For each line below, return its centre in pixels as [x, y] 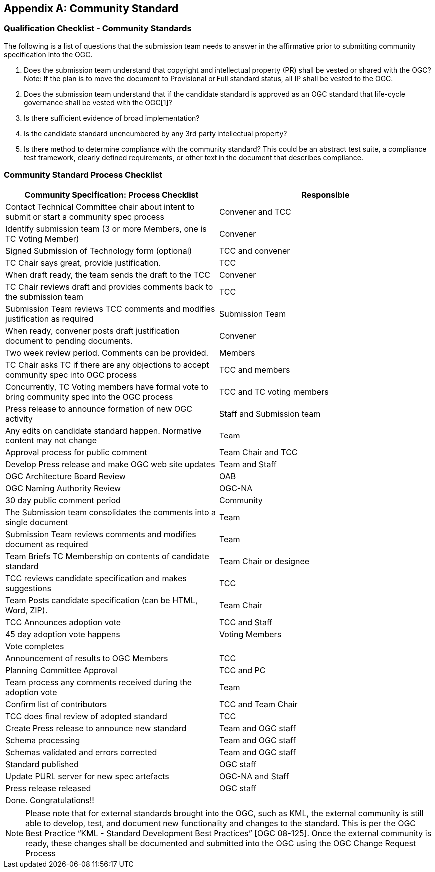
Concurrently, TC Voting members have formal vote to [107, 386]
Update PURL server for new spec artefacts [87, 776]
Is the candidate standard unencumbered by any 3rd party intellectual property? [156, 133]
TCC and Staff [246, 622]
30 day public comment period [63, 500]
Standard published [42, 764]
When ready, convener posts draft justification [93, 330]
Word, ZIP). [27, 610]
